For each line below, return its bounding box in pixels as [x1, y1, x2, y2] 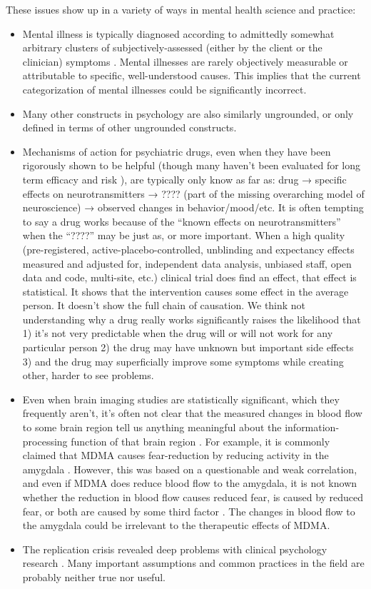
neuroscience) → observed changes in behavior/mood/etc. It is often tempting [22, 200, 364, 215]
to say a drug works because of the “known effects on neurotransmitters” [22, 213, 341, 228]
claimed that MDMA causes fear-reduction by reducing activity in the [22, 448, 329, 463]
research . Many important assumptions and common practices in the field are [22, 555, 365, 570]
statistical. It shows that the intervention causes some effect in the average [22, 283, 349, 298]
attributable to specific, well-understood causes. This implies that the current [22, 68, 361, 83]
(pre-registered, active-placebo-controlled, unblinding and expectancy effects [22, 241, 355, 256]
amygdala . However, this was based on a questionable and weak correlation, [22, 461, 357, 476]
